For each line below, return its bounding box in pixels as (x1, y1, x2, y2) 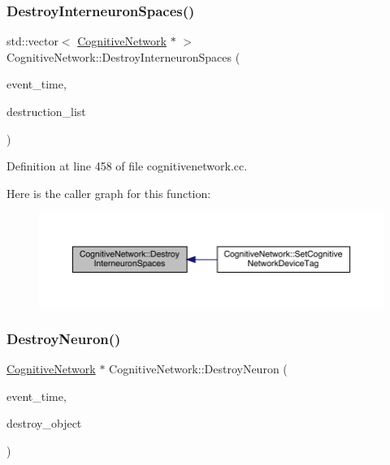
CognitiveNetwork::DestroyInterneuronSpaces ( (6, 48, 240, 65)
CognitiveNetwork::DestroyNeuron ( (109, 360, 288, 377)
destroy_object (6, 415, 82, 432)
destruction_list (6, 103, 86, 119)
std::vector (6, 32, 58, 50)
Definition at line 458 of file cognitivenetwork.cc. (6, 157, 248, 174)
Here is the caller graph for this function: (6, 184, 211, 201)
